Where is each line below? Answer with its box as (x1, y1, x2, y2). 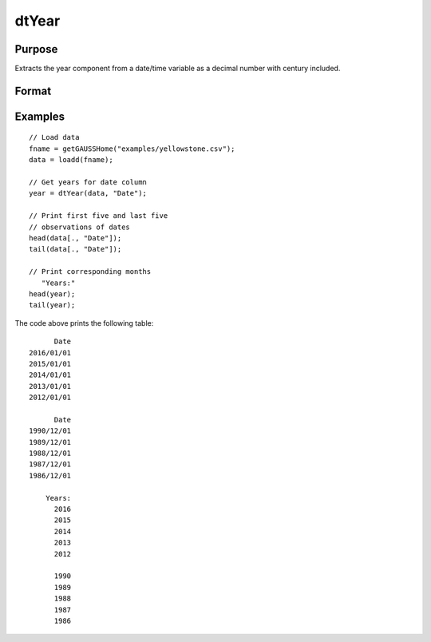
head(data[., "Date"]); (29, 234, 122, 243)
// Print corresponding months (29, 267, 152, 276)
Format (14, 84, 52, 97)
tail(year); (29, 300, 76, 310)
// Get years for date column (29, 178, 148, 187)
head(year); (29, 289, 76, 299)
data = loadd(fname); (29, 156, 113, 164)
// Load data (29, 133, 80, 142)
